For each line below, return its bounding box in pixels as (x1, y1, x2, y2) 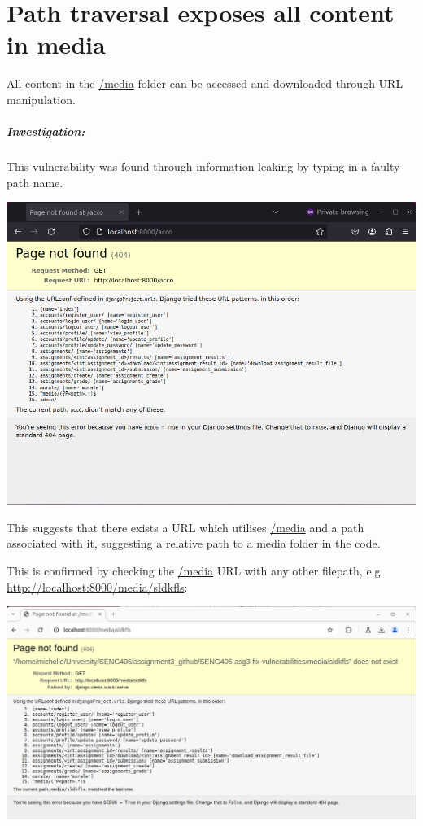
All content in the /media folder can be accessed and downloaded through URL (7, 75, 403, 92)
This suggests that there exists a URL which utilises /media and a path (7, 518, 364, 535)
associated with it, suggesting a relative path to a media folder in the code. (7, 535, 381, 552)
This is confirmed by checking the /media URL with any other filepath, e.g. (7, 562, 384, 579)
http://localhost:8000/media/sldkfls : (7, 578, 188, 595)
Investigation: (7, 123, 85, 140)
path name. (7, 173, 63, 190)
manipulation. (7, 90, 76, 107)
